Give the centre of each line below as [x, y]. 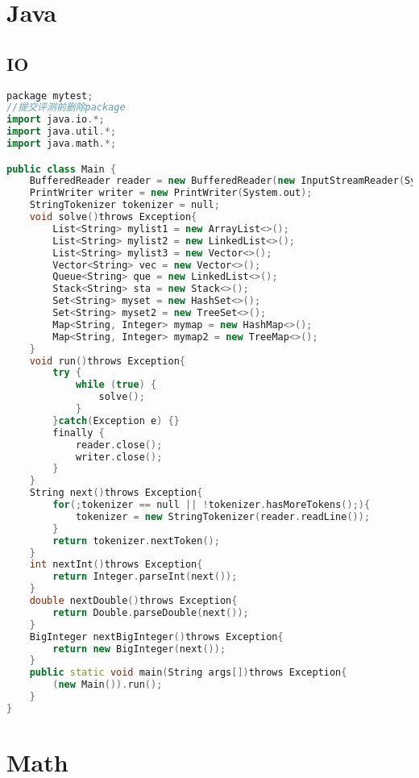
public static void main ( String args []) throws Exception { [188, 673]
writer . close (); [119, 457]
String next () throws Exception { [116, 493]
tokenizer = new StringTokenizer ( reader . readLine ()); [223, 516]
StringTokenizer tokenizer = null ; [124, 205]
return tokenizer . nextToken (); [136, 541]
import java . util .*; [62, 132]
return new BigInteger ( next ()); [139, 649]
